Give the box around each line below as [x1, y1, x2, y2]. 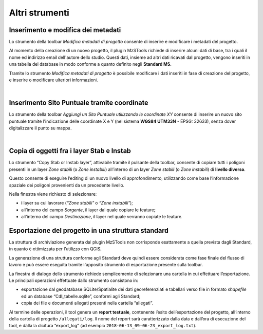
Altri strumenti [9, 7, 70, 18]
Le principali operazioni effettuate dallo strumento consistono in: [9, 278, 138, 283]
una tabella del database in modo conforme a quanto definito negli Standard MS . [9, 61, 172, 67]
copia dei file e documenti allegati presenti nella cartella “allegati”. [21, 300, 153, 306]
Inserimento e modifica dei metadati [9, 26, 121, 34]
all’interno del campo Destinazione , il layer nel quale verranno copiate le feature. [21, 214, 183, 220]
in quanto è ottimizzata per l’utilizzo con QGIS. [9, 246, 102, 252]
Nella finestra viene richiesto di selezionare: [9, 191, 97, 197]
